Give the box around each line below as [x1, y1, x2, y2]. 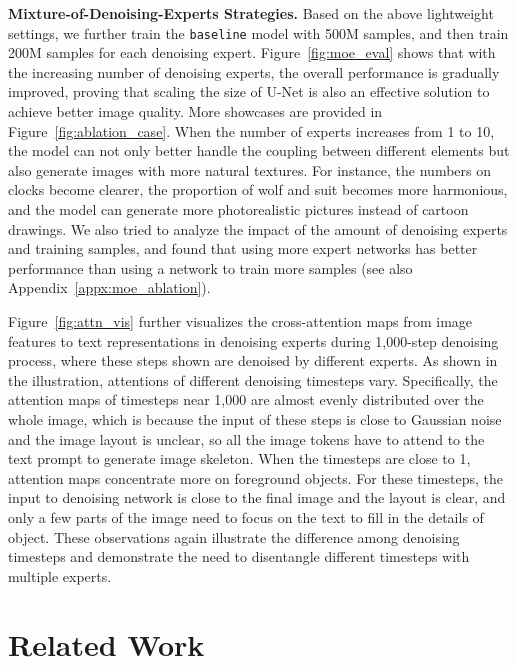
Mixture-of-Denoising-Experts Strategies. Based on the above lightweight [8, 3, 494, 23]
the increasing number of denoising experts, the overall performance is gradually [8, 61, 500, 82]
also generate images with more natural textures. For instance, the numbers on [8, 159, 492, 180]
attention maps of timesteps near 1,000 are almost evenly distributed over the [8, 389, 484, 410]
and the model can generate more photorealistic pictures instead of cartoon [8, 199, 469, 219]
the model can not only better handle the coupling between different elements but [8, 140, 510, 161]
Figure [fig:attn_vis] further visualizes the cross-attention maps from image [8, 310, 473, 331]
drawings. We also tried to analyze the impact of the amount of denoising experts [8, 218, 508, 239]
